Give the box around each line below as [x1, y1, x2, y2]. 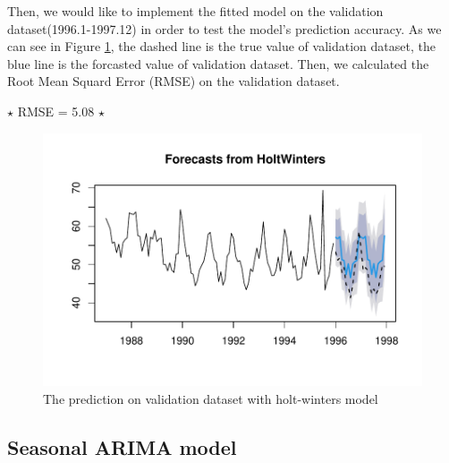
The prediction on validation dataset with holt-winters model [43, 389, 378, 407]
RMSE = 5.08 [17, 101, 95, 120]
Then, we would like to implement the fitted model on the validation [7, 2, 384, 20]
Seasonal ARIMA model [7, 433, 237, 460]
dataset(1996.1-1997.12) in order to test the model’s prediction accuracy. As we [7, 19, 442, 38]
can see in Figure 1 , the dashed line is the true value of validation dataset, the [7, 37, 436, 56]
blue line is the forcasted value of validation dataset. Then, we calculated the [7, 54, 429, 73]
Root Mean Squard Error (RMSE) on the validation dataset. [7, 72, 340, 90]
